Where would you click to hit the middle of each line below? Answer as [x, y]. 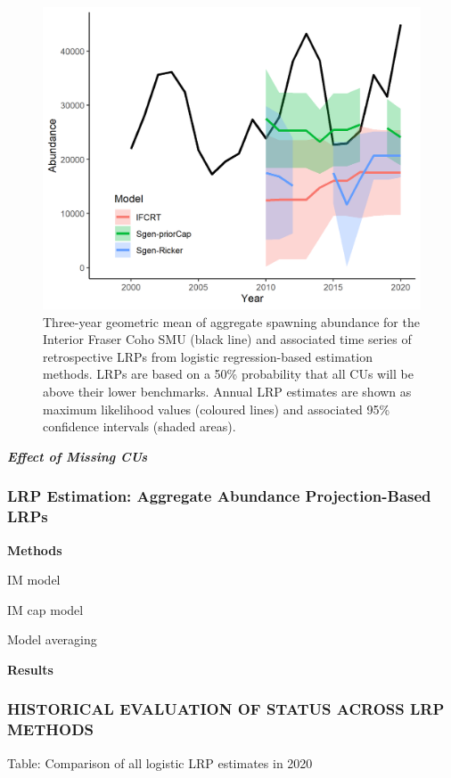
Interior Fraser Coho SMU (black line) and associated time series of [227, 339]
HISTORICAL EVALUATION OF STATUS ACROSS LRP [226, 709]
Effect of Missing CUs [77, 456]
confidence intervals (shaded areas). [139, 426]
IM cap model [45, 609]
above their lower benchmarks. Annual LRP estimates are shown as [227, 392]
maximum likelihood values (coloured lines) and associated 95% [217, 409]
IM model [34, 580]
